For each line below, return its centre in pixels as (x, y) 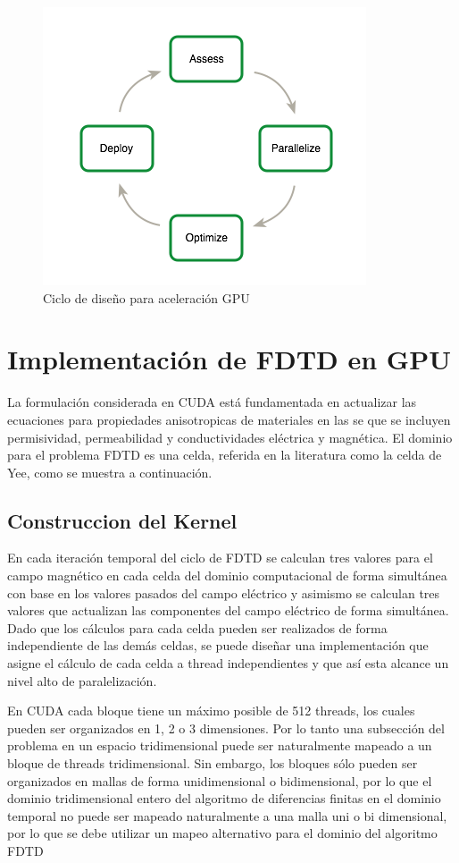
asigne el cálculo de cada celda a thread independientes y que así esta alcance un (228, 663)
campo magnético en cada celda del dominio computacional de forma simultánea (227, 575)
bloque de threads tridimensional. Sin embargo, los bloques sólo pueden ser (213, 763)
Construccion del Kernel (122, 520)
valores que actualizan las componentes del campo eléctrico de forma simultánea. (228, 610)
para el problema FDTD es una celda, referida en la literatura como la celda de (225, 455)
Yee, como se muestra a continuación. (110, 472)
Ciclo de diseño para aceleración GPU (146, 297)
